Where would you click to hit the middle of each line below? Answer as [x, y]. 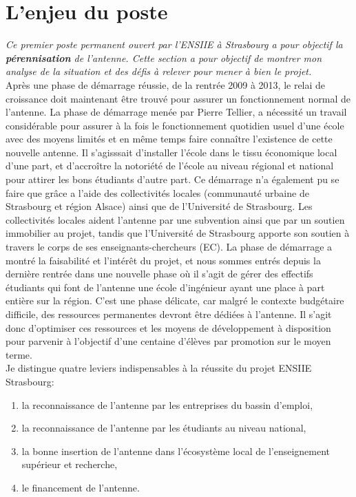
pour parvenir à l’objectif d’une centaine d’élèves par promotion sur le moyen [168, 341]
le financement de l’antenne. [81, 487]
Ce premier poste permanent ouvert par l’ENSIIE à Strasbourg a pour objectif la [174, 44]
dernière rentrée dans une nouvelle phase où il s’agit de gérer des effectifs [159, 274]
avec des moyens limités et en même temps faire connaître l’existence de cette [169, 139]
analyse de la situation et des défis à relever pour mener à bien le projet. [159, 71]
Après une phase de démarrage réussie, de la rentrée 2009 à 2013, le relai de [166, 84]
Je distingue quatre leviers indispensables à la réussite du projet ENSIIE [159, 368]
